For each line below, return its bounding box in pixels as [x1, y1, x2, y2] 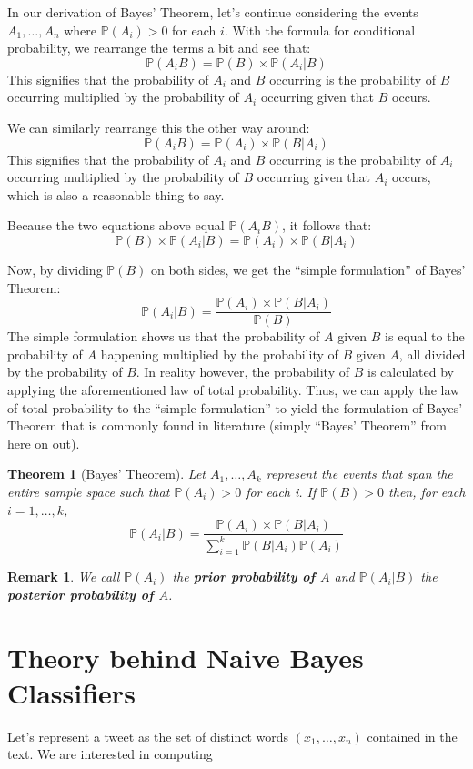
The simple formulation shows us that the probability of [7, 327, 320, 346]
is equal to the [385, 327, 465, 346]
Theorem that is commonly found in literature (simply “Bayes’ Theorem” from [7, 416, 447, 435]
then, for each [388, 481, 466, 501]
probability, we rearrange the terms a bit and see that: [7, 38, 311, 57]
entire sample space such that [7, 481, 170, 501]
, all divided [398, 344, 466, 363]
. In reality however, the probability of [136, 362, 350, 381]
